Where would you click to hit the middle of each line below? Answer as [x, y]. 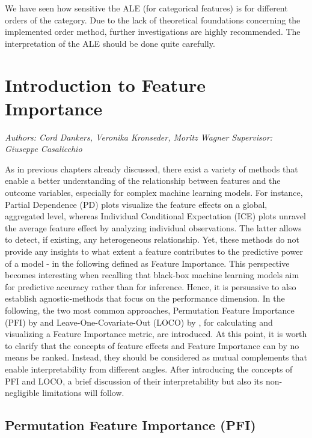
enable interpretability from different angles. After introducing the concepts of [149, 369]
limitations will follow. [83, 393]
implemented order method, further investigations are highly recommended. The [153, 32]
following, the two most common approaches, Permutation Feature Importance [150, 310]
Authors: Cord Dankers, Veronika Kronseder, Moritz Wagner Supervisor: [139, 137]
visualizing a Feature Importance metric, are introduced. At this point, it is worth [156, 334]
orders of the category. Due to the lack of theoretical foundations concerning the [153, 20]
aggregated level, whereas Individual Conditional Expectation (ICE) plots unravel [155, 216]
